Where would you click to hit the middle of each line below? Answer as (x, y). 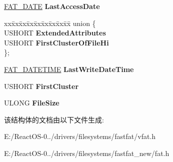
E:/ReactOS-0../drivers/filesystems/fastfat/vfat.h (80, 136)
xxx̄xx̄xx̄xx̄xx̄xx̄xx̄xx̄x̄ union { (50, 23)
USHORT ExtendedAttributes (55, 33)
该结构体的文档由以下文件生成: (54, 119)
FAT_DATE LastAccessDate (52, 6)
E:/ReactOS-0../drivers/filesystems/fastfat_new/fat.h (87, 153)
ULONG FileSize (32, 103)
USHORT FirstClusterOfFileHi (56, 42)
